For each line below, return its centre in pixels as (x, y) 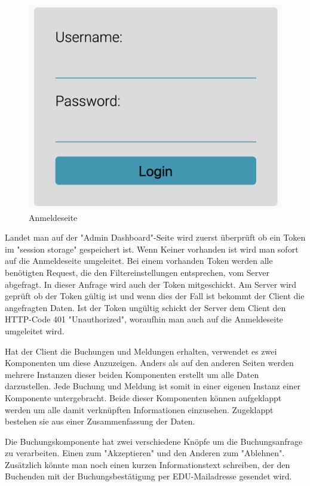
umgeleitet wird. (35, 330)
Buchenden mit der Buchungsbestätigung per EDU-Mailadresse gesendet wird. (148, 476)
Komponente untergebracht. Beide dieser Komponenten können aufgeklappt (143, 397)
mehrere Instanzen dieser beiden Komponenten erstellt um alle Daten (132, 374)
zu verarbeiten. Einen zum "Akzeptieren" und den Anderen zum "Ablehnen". (145, 453)
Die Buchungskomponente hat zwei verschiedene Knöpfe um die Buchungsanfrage (154, 441)
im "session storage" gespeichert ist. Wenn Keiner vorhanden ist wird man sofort (152, 249)
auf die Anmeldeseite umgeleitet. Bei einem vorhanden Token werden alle (139, 261)
